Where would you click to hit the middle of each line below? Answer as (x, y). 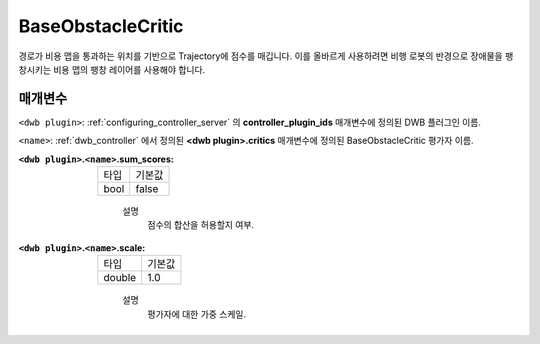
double (120, 278)
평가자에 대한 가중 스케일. (197, 314)
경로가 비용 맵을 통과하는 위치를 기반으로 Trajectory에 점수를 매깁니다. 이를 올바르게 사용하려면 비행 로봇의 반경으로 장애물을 (261, 56)
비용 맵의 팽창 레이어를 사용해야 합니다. (129, 69)
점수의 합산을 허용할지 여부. (201, 225)
